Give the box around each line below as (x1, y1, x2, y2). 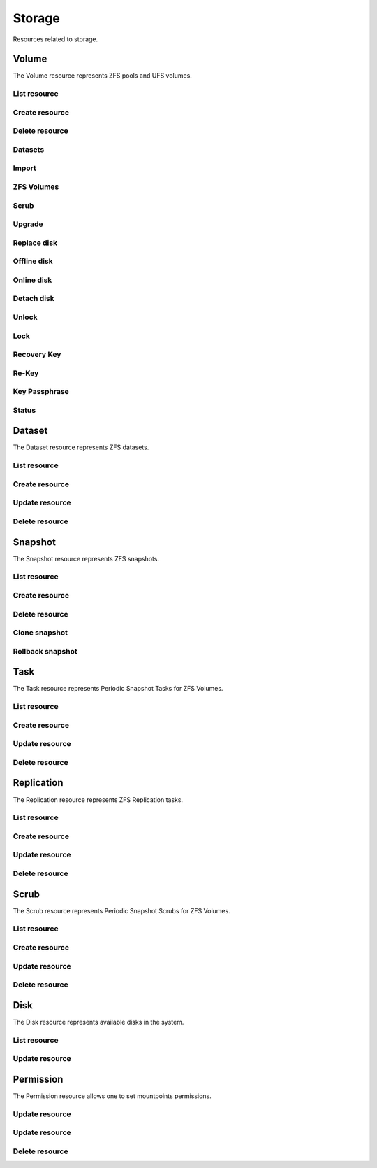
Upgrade (13, 219, 43, 229)
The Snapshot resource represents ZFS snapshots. (13, 554, 160, 563)
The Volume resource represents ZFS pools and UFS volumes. (13, 71, 192, 80)
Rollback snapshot (13, 646, 77, 656)
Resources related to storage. (13, 35, 98, 43)
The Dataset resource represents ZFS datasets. (13, 443, 149, 451)
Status (13, 405, 36, 415)
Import (13, 163, 36, 173)
